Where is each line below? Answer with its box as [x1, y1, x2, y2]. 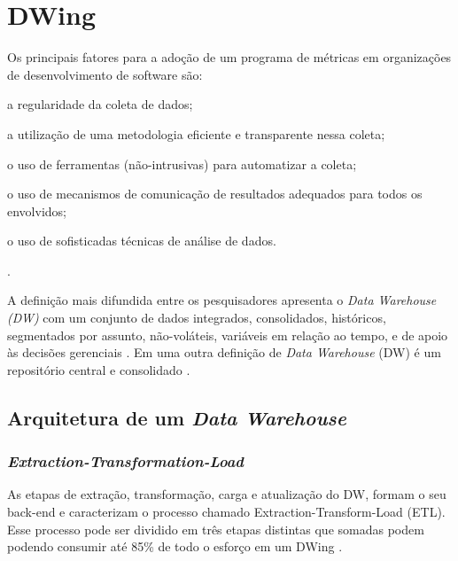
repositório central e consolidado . [7, 360, 190, 378]
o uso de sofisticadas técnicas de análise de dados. [7, 231, 276, 250]
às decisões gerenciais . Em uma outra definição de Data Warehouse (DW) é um [7, 343, 441, 362]
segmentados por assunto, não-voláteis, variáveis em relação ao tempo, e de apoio [7, 325, 448, 344]
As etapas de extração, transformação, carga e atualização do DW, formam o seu [7, 485, 446, 503]
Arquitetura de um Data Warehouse [7, 403, 346, 431]
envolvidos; [7, 201, 66, 220]
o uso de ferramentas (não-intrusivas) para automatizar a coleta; [7, 154, 357, 173]
